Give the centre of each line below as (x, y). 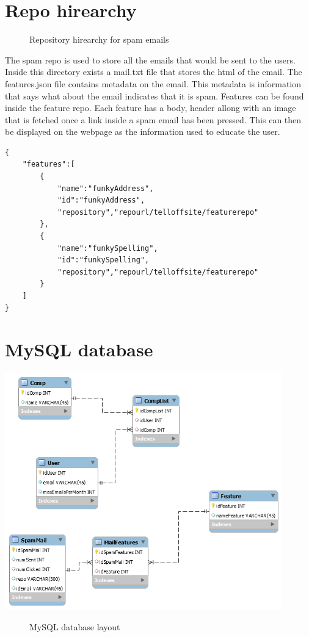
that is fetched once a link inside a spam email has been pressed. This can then (153, 119)
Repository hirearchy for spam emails (99, 39)
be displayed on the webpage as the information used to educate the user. (143, 131)
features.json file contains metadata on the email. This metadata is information (153, 83)
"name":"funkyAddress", (105, 188)
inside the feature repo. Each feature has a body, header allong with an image (151, 108)
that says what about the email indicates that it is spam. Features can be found (154, 95)
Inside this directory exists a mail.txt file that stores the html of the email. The (154, 72)
